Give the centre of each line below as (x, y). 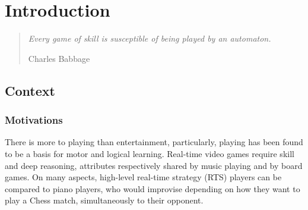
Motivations (34, 120)
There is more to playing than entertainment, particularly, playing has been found (154, 142)
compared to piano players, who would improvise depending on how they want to (153, 188)
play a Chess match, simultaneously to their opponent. (104, 200)
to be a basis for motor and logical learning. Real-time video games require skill (150, 153)
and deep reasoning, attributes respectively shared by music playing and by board (154, 165)
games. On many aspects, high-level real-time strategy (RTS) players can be (143, 177)
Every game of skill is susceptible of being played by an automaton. (150, 38)
